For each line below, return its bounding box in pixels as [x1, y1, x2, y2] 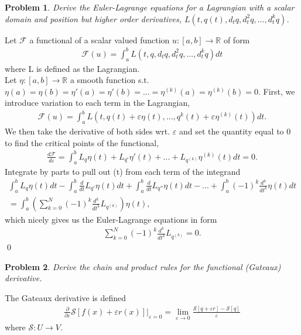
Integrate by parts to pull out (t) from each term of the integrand [5, 165, 241, 177]
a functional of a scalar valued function [29, 33, 170, 46]
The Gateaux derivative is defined [5, 292, 126, 304]
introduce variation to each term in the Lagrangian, [5, 96, 190, 109]
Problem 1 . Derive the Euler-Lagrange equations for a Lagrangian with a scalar [5, 1, 295, 13]
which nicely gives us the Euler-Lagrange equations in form [5, 213, 217, 225]
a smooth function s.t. [70, 74, 149, 86]
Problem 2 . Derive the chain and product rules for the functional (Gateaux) [5, 260, 281, 272]
